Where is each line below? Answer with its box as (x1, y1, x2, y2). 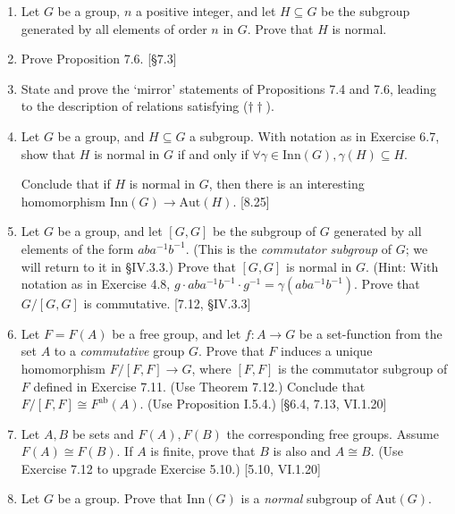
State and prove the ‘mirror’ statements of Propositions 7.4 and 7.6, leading (21, 79, 437, 97)
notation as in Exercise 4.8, (21, 274, 171, 293)
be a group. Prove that (57, 489, 183, 508)
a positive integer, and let (135, 2, 276, 20)
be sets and (72, 424, 134, 442)
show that (21, 144, 76, 163)
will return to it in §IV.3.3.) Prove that (21, 257, 236, 275)
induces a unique (281, 341, 373, 360)
